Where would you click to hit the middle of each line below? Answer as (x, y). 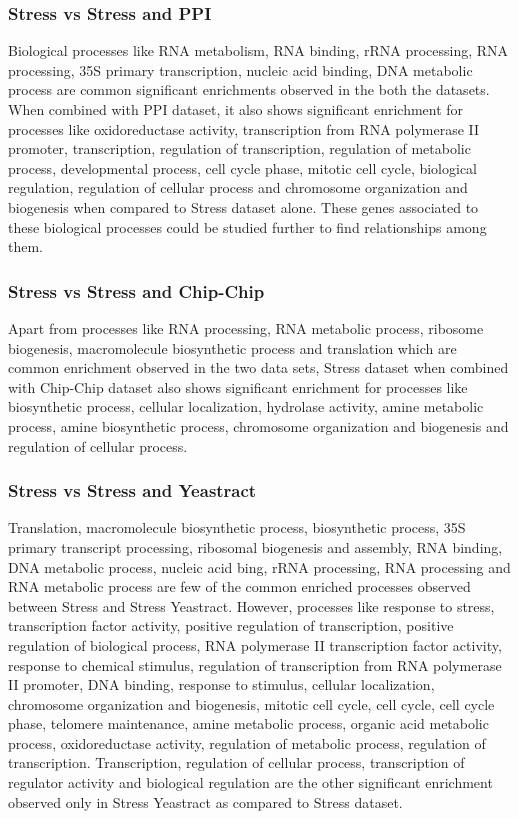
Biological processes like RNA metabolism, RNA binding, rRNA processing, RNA (258, 50)
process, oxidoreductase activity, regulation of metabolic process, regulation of (247, 742)
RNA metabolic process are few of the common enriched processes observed (239, 586)
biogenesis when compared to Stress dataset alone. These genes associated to (243, 206)
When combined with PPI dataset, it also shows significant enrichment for (236, 109)
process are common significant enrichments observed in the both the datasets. (249, 89)
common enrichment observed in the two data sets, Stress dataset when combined (258, 367)
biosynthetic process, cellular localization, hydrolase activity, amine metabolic (246, 406)
